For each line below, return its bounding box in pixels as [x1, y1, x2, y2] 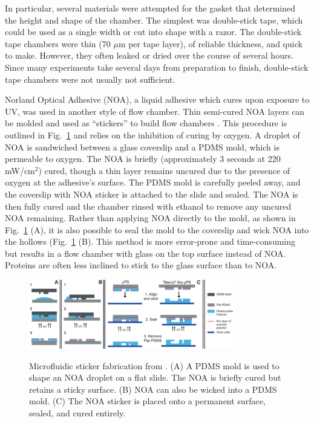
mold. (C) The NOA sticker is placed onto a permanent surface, [29, 395, 266, 407]
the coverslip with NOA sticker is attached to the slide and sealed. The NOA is [5, 187, 298, 200]
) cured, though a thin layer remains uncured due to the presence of [38, 164, 290, 176]
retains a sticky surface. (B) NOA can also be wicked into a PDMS [29, 383, 277, 395]
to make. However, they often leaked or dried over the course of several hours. [5, 49, 293, 62]
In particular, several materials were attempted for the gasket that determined [5, 2, 295, 14]
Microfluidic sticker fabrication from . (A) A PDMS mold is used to [29, 359, 280, 372]
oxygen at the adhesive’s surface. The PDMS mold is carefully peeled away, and [5, 176, 301, 189]
